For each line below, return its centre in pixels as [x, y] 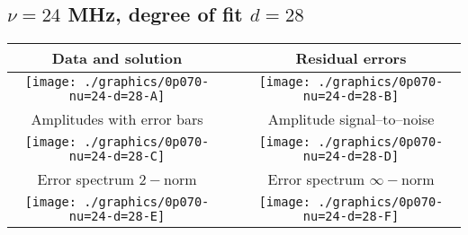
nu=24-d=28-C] [117, 157]
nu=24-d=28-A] [117, 96]
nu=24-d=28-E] [117, 217]
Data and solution [117, 58]
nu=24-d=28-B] [351, 96]
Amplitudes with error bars [117, 119]
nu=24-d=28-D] [351, 157]
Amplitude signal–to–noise [351, 119]
